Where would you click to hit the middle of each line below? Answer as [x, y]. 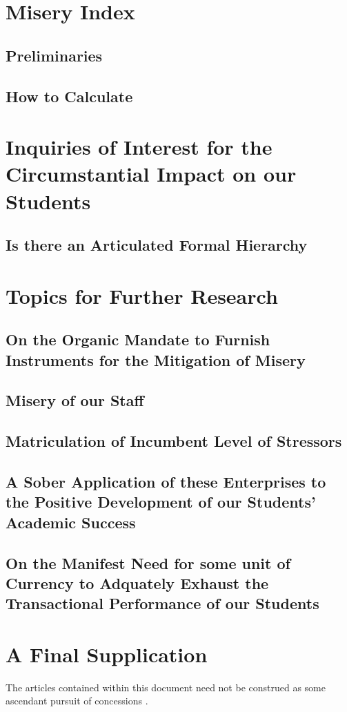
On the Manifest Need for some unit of [148, 562]
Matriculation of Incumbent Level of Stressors [174, 441]
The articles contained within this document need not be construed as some [166, 687]
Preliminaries [54, 55]
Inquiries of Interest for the [139, 147]
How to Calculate [69, 96]
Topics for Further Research [142, 295]
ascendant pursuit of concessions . [77, 701]
